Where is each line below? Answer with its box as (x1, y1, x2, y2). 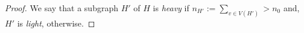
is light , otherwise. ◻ (17, 16, 95, 29)
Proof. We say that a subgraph (5, 2, 118, 14)
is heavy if (153, 2, 189, 14)
